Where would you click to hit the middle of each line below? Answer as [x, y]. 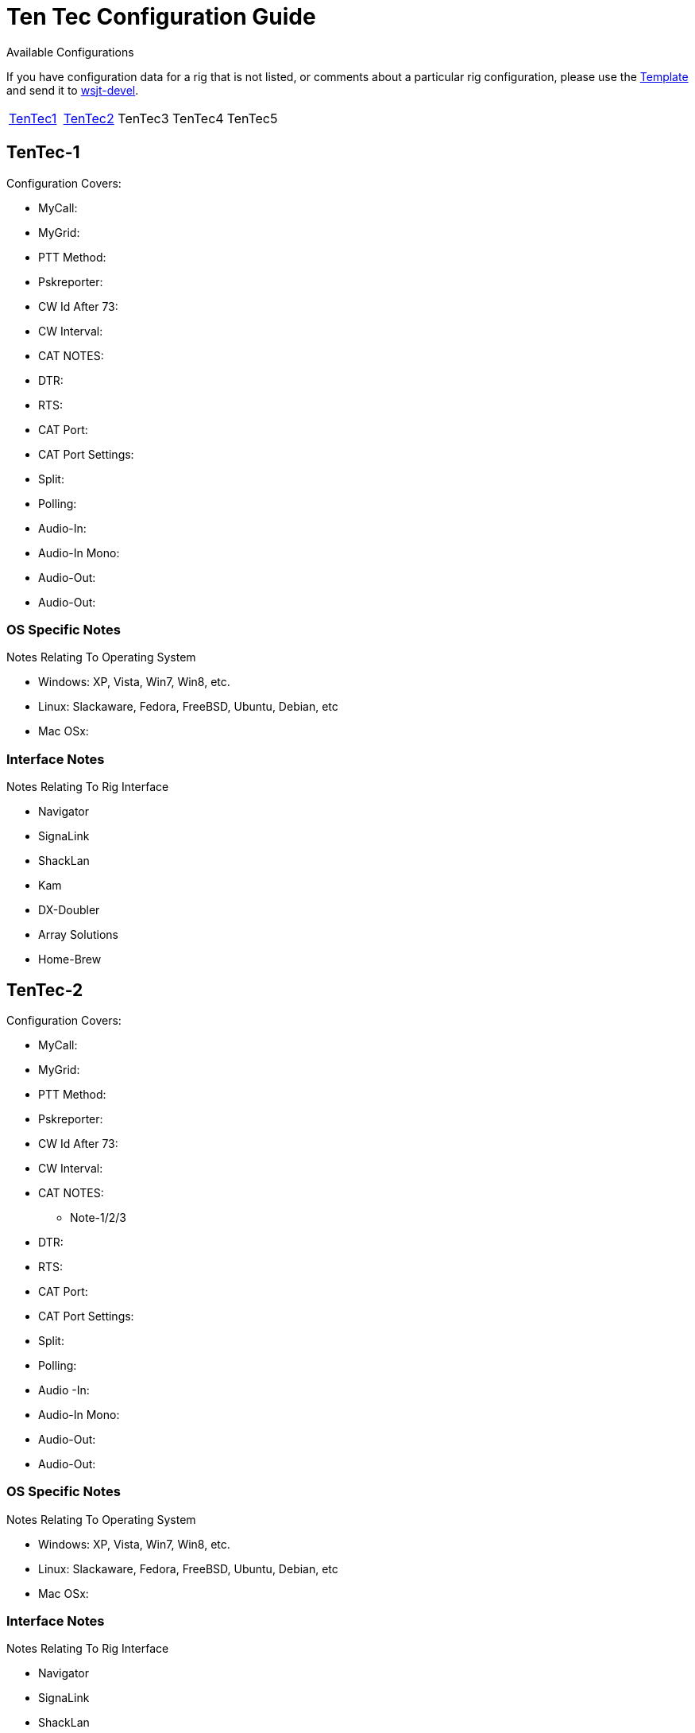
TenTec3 [143, 118]
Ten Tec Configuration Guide [161, 17]
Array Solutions [78, 935]
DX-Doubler [69, 910]
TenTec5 [252, 118]
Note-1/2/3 [98, 1217]
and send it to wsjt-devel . [73, 90]
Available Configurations [70, 52]
